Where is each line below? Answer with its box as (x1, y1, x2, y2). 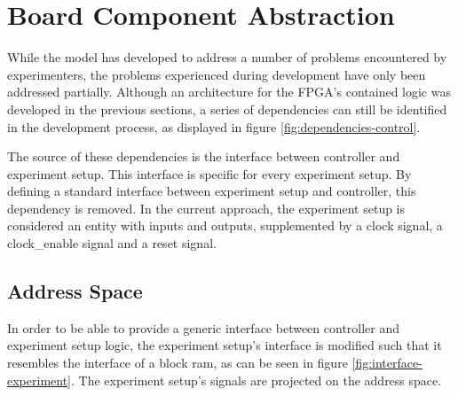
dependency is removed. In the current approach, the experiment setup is (7, 198, 406, 217)
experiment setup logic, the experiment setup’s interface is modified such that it (7, 336, 442, 354)
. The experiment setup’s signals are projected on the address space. (71, 370, 442, 389)
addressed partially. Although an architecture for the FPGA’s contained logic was (7, 82, 451, 101)
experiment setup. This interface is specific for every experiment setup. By (7, 164, 412, 182)
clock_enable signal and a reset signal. (7, 234, 217, 252)
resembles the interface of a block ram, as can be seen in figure (7, 353, 348, 372)
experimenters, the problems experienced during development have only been (7, 65, 426, 83)
